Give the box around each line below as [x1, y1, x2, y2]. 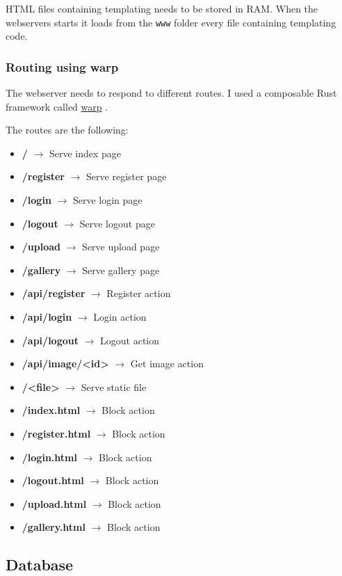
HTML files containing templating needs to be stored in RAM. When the [6, 1, 318, 15]
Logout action [100, 333, 160, 347]
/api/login [22, 310, 72, 323]
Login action [93, 310, 147, 323]
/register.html [22, 426, 91, 440]
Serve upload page [82, 239, 160, 254]
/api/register [22, 286, 85, 301]
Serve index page [49, 145, 122, 160]
